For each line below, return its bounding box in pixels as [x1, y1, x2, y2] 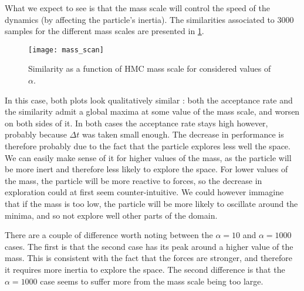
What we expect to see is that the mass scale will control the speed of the [5, 2, 270, 14]
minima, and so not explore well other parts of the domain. [5, 209, 218, 221]
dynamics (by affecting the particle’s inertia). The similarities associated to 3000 [5, 13, 294, 25]
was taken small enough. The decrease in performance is [82, 128, 284, 141]
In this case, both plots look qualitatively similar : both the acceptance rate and [5, 93, 293, 106]
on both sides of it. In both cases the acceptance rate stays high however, [5, 116, 268, 129]
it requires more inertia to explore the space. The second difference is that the [5, 263, 285, 275]
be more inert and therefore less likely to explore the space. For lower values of [5, 163, 288, 175]
